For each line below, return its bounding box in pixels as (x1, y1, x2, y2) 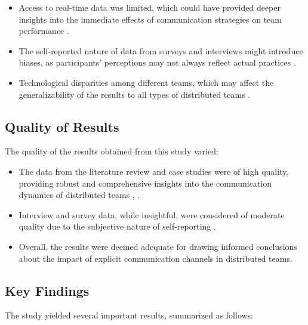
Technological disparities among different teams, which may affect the (19, 76, 274, 88)
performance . (19, 24, 69, 37)
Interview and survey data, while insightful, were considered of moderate (19, 208, 285, 221)
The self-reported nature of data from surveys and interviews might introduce (19, 44, 303, 57)
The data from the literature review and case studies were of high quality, (19, 165, 289, 177)
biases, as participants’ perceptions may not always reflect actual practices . (19, 56, 296, 69)
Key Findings (5, 281, 90, 299)
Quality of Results (5, 117, 119, 135)
